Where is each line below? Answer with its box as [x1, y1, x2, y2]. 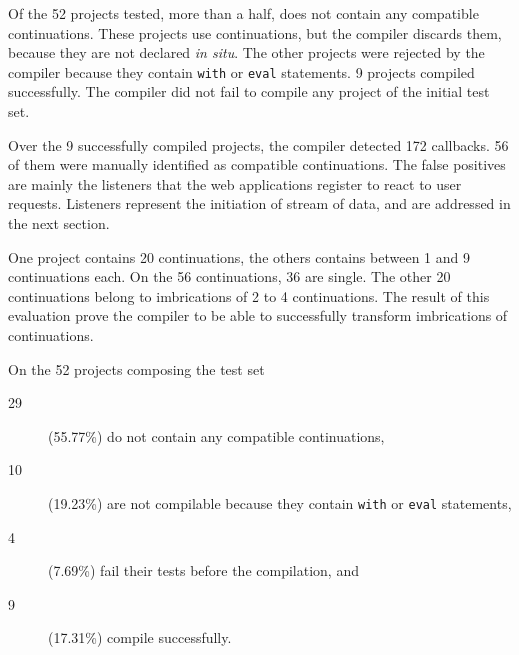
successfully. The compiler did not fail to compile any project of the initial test [8, 81, 490, 102]
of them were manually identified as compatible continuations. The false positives [8, 154, 506, 175]
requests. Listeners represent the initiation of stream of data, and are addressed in [8, 193, 511, 214]
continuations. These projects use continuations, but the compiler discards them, [8, 22, 502, 43]
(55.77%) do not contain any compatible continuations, [48, 425, 385, 446]
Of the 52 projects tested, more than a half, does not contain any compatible [8, 3, 479, 23]
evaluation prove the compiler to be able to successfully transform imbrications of [8, 305, 508, 326]
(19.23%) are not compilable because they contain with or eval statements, [48, 492, 512, 513]
